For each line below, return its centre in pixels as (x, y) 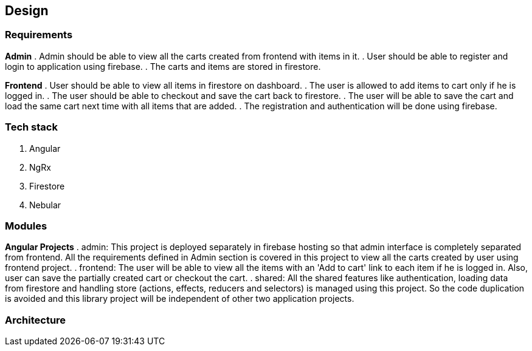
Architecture (36, 320)
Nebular (45, 205)
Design (27, 11)
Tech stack (31, 127)
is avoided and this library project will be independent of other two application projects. (180, 299)
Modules (26, 226)
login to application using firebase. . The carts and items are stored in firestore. (163, 66)
